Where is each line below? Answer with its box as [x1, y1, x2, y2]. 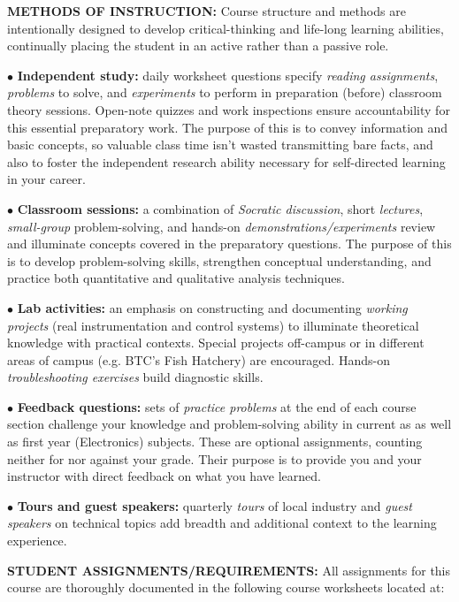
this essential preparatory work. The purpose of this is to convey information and [7, 118, 448, 136]
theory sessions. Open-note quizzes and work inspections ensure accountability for [7, 100, 450, 118]
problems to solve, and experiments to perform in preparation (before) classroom [7, 83, 442, 102]
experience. [7, 531, 67, 550]
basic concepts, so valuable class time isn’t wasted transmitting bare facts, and [7, 135, 433, 154]
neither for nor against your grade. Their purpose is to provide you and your [7, 449, 422, 468]
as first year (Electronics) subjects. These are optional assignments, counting [7, 432, 423, 451]
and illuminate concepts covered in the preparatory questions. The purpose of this [7, 234, 452, 253]
